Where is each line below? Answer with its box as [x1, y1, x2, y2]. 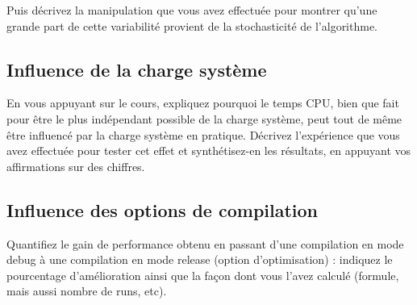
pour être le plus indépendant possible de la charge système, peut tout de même [6, 110, 402, 127]
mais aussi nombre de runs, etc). [6, 282, 167, 299]
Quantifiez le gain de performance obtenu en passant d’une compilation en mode [6, 235, 404, 252]
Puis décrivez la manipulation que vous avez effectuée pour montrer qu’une [6, 2, 377, 18]
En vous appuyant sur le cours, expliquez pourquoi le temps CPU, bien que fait [6, 94, 399, 111]
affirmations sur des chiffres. [6, 157, 145, 174]
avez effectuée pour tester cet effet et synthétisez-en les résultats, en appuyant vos [6, 142, 411, 159]
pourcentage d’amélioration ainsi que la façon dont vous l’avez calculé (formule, [6, 266, 399, 283]
